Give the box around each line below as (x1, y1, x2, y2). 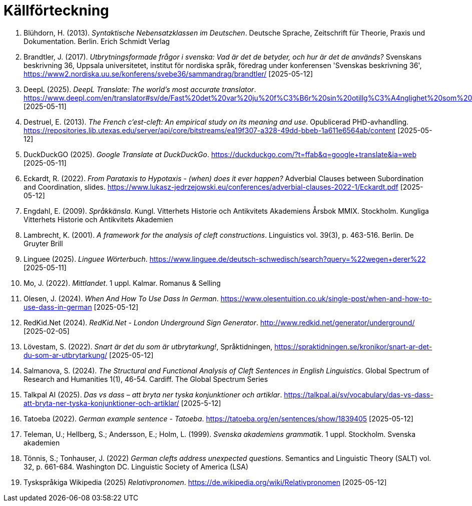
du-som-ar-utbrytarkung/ (24, 350, 108, 359)
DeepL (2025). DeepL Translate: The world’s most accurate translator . (24, 85, 256, 94)
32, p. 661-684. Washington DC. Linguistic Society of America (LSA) (24, 462, 249, 471)
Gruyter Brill (24, 239, 63, 248)
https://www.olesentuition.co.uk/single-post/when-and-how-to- (220, 294, 432, 303)
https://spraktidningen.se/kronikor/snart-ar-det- (274, 342, 432, 351)
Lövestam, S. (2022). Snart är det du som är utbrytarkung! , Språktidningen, (24, 342, 273, 351)
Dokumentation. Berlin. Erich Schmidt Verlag (24, 37, 170, 46)
